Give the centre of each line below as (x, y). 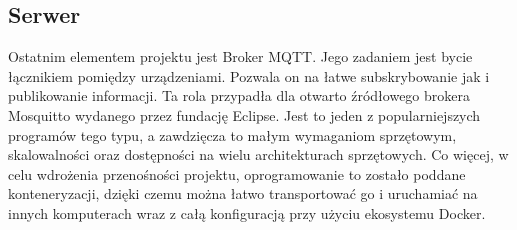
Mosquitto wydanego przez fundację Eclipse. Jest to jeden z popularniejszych (244, 114)
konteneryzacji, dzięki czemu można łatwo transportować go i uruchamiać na (243, 193)
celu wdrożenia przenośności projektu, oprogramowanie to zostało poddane (237, 173)
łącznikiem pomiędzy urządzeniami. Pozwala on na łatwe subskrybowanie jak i (249, 75)
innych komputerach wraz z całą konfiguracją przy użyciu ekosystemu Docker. (247, 212)
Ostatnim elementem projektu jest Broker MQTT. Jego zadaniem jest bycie (240, 56)
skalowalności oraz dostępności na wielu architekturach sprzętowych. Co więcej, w (258, 154)
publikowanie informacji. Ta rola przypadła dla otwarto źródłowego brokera (239, 95)
